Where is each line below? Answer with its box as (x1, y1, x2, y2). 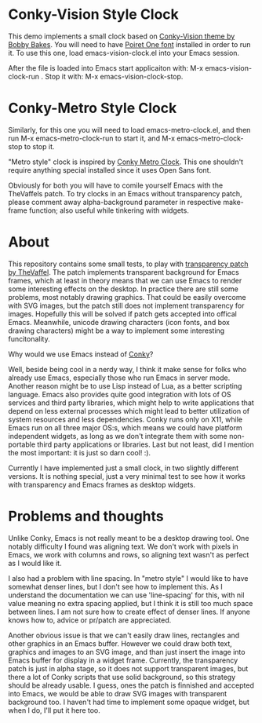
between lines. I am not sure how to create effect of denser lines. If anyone (8, 607, 251, 616)
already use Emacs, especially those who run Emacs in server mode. (8, 373, 231, 382)
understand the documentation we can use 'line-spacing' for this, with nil (8, 590, 245, 600)
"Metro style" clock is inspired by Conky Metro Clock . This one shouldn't (8, 157, 244, 166)
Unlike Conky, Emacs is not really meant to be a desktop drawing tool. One (8, 533, 249, 542)
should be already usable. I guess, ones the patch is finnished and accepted (8, 681, 255, 690)
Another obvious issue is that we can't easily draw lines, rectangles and (8, 630, 240, 640)
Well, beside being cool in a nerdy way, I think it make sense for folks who (8, 364, 247, 374)
